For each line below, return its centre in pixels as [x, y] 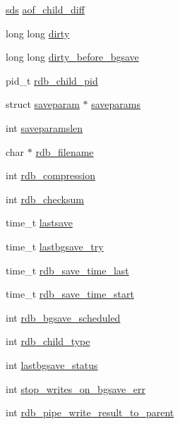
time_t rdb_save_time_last [67, 270]
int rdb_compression [51, 175]
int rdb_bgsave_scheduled [63, 317]
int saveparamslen [44, 127]
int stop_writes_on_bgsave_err [76, 388]
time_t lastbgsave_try [55, 246]
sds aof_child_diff [45, 9]
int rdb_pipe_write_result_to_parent [90, 412]
